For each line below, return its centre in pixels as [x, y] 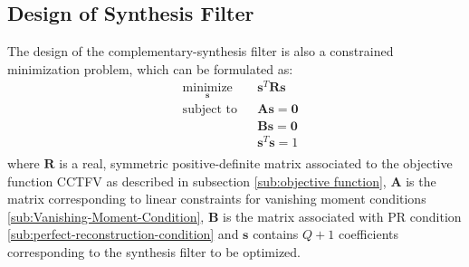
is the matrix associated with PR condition [342, 216]
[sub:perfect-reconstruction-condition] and [123, 234]
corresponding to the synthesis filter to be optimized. [154, 251]
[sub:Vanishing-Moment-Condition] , [106, 216]
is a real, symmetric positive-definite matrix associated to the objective [256, 162]
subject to [210, 109]
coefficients [368, 234]
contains [276, 234]
